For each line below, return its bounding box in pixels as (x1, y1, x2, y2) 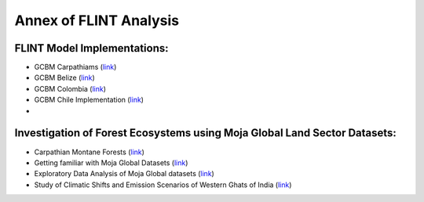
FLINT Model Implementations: (14, 41, 169, 55)
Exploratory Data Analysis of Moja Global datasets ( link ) (34, 169, 215, 179)
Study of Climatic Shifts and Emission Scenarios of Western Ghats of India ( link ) (34, 180, 292, 189)
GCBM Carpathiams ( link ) (34, 63, 117, 72)
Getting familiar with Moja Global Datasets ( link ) (34, 157, 188, 168)
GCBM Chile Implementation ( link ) (34, 95, 144, 105)
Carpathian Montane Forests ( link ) (34, 147, 145, 157)
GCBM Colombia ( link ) (34, 84, 106, 93)
